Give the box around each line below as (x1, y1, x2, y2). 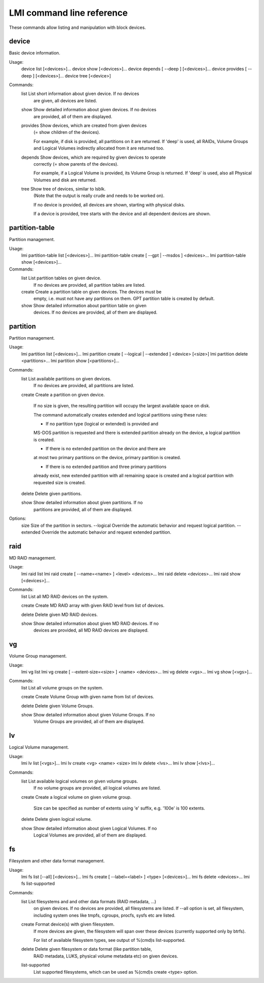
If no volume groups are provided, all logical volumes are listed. (33, 785, 161, 791)
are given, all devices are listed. (33, 98, 97, 103)
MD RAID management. (9, 555, 56, 561)
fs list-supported (21, 881, 55, 886)
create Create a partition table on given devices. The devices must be (21, 289, 162, 295)
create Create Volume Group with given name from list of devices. (21, 694, 154, 700)
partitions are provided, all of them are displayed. (33, 506, 132, 512)
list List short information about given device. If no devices (21, 91, 139, 97)
